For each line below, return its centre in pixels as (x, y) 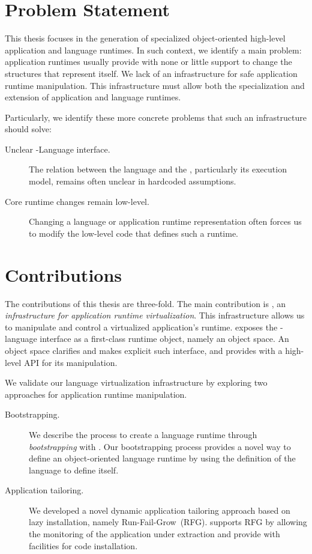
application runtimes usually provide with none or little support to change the (148, 62)
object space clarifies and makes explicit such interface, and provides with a (144, 350)
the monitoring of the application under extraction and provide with (154, 534)
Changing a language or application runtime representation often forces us (165, 221)
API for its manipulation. (70, 362)
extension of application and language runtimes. (93, 97)
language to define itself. (74, 470)
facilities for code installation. (83, 545)
